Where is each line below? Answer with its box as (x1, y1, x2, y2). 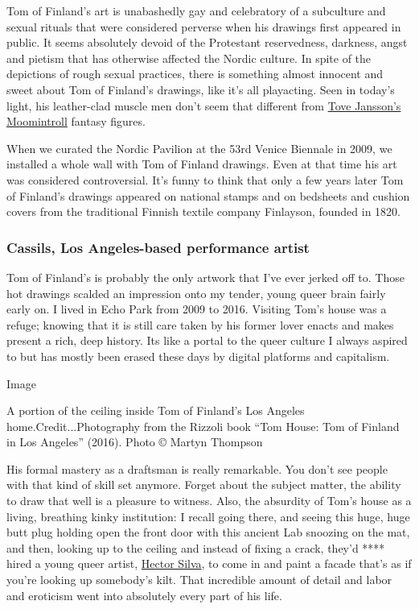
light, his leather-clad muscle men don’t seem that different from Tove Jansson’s (6, 97, 401, 114)
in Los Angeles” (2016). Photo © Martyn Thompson (6, 433, 263, 450)
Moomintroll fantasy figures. (6, 113, 146, 130)
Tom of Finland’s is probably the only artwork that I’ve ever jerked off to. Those (6, 268, 405, 285)
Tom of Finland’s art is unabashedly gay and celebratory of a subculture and (6, 2, 386, 19)
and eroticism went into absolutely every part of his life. (6, 586, 282, 603)
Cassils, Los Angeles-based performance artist (6, 237, 310, 257)
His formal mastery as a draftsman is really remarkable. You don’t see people (6, 460, 388, 477)
